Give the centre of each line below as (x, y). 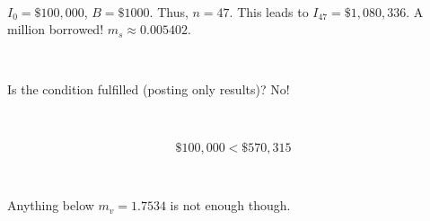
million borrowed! (56, 29)
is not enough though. (230, 205)
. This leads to (269, 11)
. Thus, (169, 11)
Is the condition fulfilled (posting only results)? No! (149, 89)
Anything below (51, 205)
